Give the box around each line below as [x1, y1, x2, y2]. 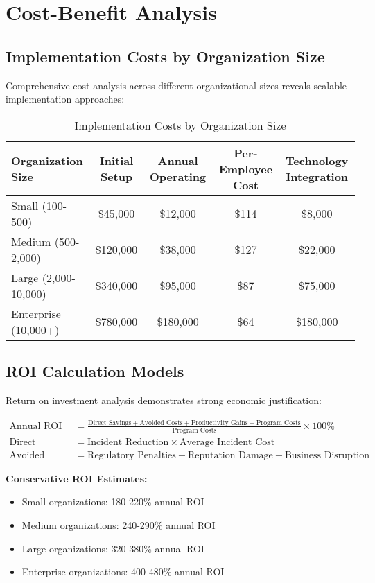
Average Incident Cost [179, 437, 275, 447]
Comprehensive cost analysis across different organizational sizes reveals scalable [6, 78, 347, 92]
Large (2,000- [11, 269, 76, 286]
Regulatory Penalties [87, 450, 176, 460]
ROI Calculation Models [6, 360, 184, 382]
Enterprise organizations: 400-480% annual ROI [21, 564, 225, 579]
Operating [150, 168, 207, 185]
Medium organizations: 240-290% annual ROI [21, 517, 216, 532]
